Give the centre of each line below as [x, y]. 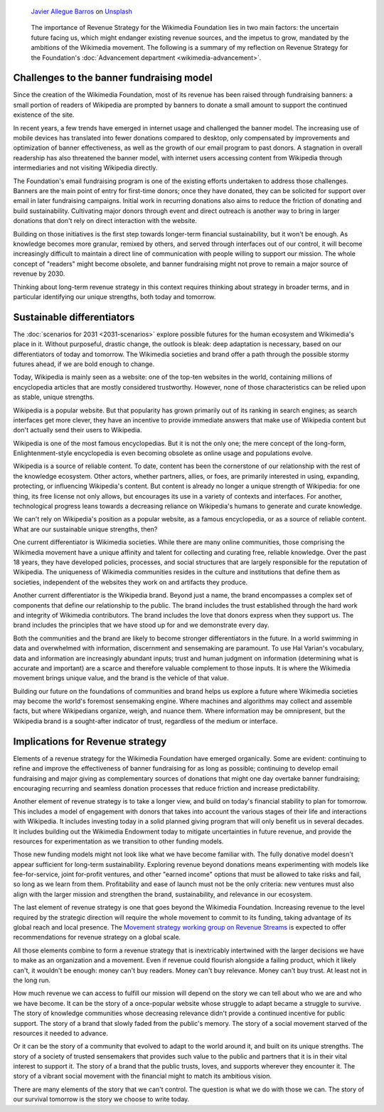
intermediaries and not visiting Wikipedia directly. [85, 168]
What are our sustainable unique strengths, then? [85, 529]
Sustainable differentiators [74, 317]
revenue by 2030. [39, 274]
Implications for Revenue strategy [90, 741]
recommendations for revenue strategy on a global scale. [97, 937]
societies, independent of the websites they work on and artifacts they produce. [130, 582]
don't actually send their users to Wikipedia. [78, 430]
